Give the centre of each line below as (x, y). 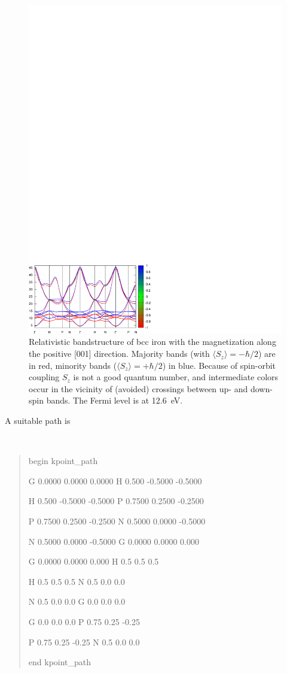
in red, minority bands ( (73, 365)
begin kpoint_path (63, 461)
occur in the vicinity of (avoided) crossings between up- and (138, 388)
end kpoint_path (60, 662)
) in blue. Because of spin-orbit (219, 365)
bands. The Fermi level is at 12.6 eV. (115, 400)
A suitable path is (38, 421)
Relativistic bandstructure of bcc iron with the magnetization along (152, 342)
